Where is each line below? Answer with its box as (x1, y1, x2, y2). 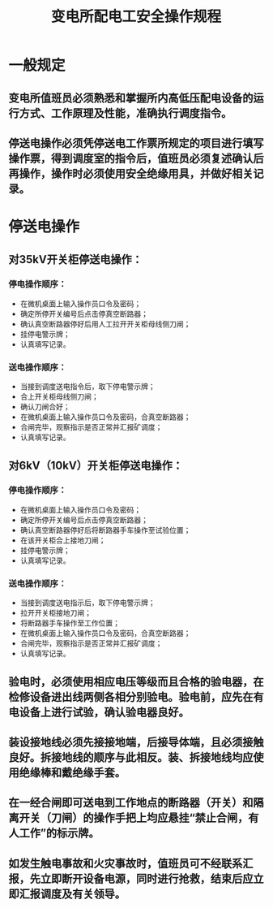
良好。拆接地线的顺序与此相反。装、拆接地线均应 (8, 750, 254, 764)
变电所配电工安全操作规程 (50, 7, 221, 26)
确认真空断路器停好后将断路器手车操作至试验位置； (19, 525, 191, 534)
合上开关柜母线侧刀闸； (19, 391, 99, 402)
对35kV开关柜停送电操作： (8, 253, 143, 266)
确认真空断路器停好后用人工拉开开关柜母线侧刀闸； (19, 318, 191, 329)
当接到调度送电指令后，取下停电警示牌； (19, 382, 156, 391)
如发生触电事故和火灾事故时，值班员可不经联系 (8, 856, 243, 870)
